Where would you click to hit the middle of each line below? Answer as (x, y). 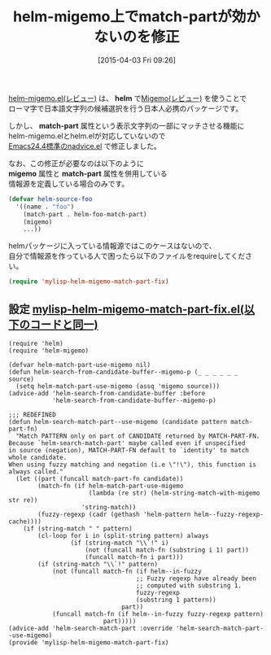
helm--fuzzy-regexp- (229, 514)
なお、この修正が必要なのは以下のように (76, 163)
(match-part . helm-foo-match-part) (85, 214)
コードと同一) (64, 324)
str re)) (23, 500)
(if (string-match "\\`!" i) (120, 543)
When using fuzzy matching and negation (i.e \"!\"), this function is (132, 465)
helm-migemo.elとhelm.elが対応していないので (87, 136)
